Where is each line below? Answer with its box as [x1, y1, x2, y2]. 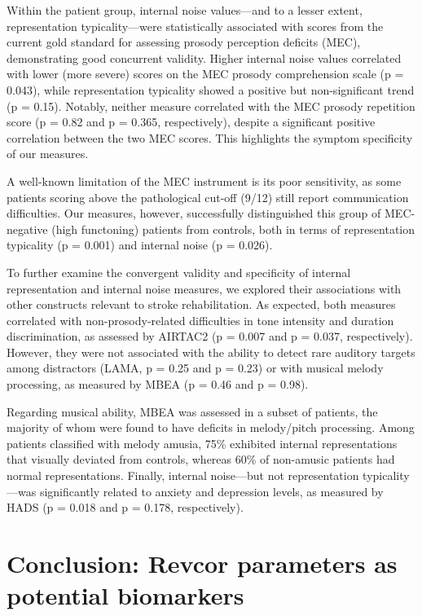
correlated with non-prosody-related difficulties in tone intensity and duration [7, 311, 394, 328]
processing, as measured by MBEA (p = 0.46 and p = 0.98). [7, 376, 309, 393]
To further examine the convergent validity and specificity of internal [7, 263, 351, 280]
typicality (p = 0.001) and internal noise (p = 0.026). [7, 236, 273, 253]
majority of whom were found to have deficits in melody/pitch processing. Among [7, 419, 415, 436]
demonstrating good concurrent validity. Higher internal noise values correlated [7, 49, 402, 66]
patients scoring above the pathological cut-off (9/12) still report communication [7, 188, 409, 205]
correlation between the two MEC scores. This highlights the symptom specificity [7, 129, 413, 146]
